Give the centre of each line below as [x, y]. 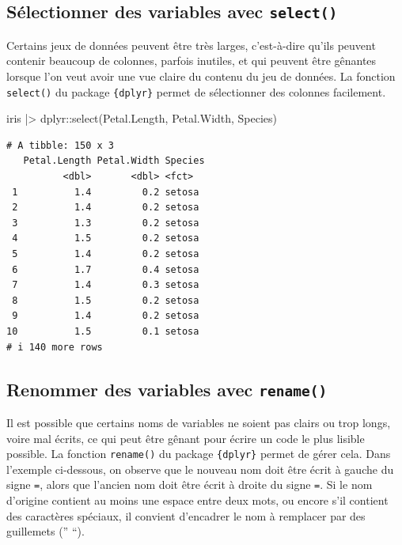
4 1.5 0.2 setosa [106, 238]
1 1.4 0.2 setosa [106, 192]
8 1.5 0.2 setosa [106, 300]
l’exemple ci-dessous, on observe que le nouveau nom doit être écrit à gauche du [200, 469]
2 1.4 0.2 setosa [106, 208]
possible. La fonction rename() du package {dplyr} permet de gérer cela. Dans [199, 454]
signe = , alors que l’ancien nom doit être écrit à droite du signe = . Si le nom [190, 484]
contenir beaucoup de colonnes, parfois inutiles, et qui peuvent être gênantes [192, 61]
